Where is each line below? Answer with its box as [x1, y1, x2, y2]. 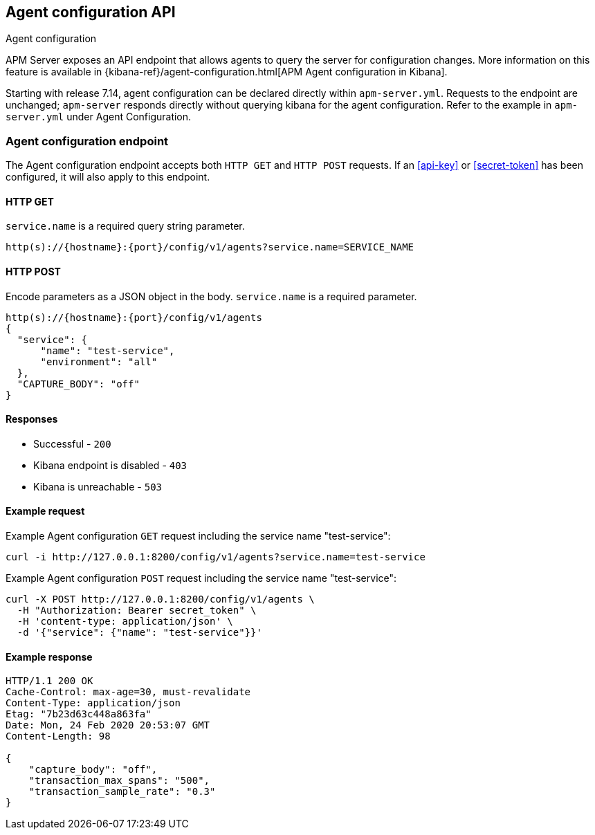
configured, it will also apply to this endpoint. [6, 171, 210, 183]
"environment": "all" [40, 356, 158, 367]
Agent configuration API [6, 3, 176, 21]
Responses [6, 413, 58, 425]
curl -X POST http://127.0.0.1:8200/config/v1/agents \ [6, 594, 315, 605]
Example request [6, 505, 85, 517]
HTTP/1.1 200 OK [6, 675, 93, 687]
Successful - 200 [33, 437, 111, 450]
